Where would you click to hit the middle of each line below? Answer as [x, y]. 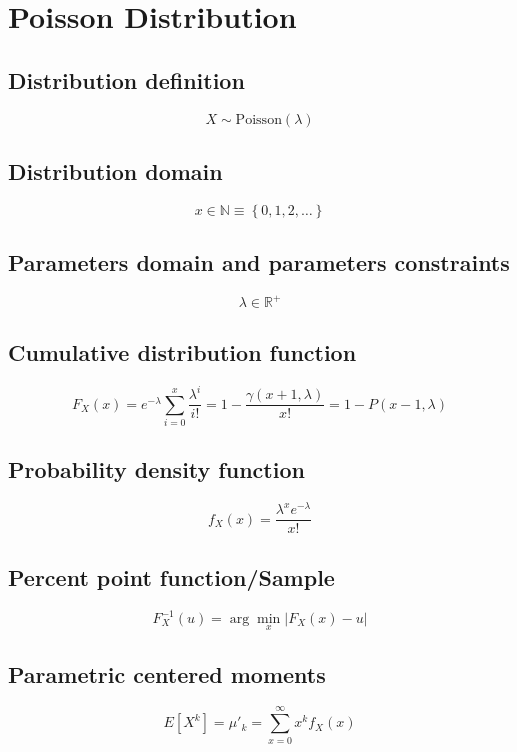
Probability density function [156, 469]
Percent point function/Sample [171, 576]
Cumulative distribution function [182, 351]
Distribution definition [126, 79]
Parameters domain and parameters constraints [259, 262]
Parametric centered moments [167, 673]
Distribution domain [115, 170]
